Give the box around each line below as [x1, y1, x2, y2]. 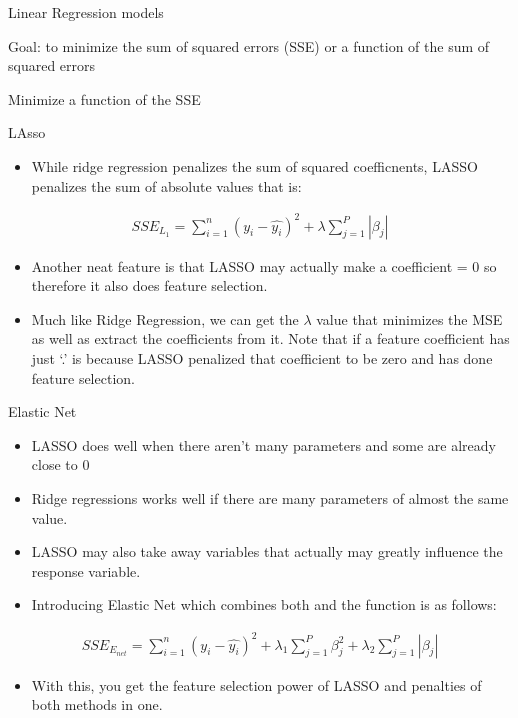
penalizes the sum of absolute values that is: [31, 175, 302, 196]
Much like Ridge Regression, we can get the [31, 308, 299, 329]
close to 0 [31, 454, 90, 475]
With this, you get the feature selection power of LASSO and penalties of [31, 674, 482, 695]
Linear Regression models [8, 2, 164, 22]
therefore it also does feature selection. [31, 275, 268, 296]
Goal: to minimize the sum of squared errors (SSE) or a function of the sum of [8, 35, 490, 56]
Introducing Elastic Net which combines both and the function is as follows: [31, 594, 497, 615]
